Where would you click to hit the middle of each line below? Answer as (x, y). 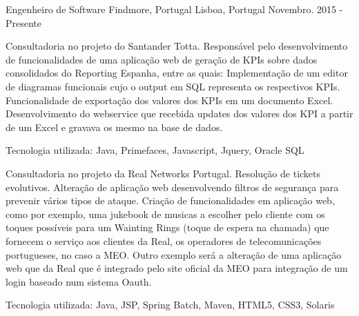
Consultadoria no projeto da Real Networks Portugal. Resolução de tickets (163, 173)
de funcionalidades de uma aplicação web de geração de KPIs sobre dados (162, 59)
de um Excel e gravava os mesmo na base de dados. (114, 127)
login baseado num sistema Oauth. (79, 281)
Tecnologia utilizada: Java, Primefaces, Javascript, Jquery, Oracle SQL (155, 150)
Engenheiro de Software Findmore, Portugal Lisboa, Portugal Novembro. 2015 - (174, 9)
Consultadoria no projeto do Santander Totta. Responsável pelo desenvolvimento (177, 46)
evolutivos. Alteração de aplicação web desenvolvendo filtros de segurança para (172, 187)
